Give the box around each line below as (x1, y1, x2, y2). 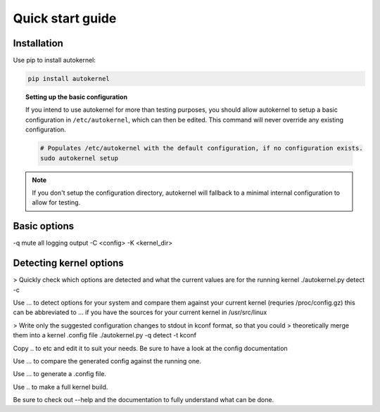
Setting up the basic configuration (25, 93, 128, 101)
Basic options (13, 220, 75, 232)
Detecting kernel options (13, 257, 125, 269)
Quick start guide (13, 11, 117, 26)
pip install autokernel (27, 75, 110, 83)
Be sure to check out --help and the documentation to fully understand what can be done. (13, 396, 274, 404)
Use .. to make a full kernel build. (13, 382, 108, 391)
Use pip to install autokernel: (13, 56, 96, 65)
